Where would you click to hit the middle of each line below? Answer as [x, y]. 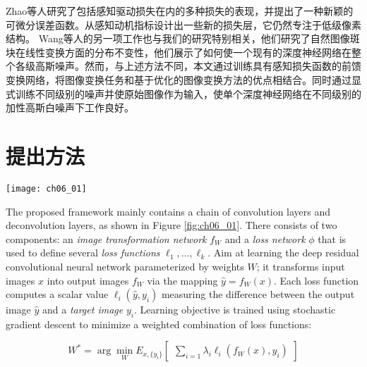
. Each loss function [317, 280]
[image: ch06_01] [46, 188]
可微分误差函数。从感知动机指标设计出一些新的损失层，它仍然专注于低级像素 [183, 24]
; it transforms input [301, 266]
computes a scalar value [57, 294]
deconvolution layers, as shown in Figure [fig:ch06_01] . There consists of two [172, 225]
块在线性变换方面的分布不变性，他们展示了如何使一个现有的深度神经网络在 [179, 52]
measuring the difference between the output [258, 294]
